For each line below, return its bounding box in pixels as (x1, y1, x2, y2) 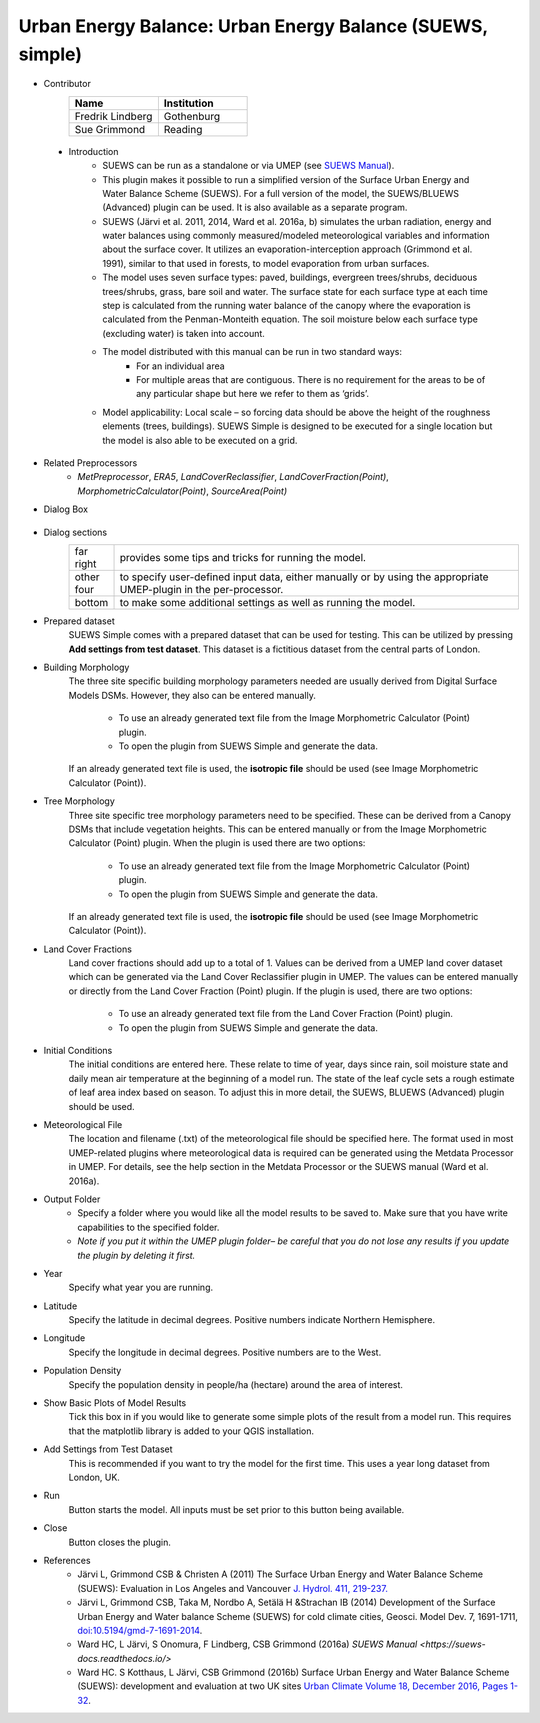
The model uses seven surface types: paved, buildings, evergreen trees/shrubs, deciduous (102, 271, 478, 284)
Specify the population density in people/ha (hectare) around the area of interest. (68, 1378, 404, 1390)
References (43, 1554, 91, 1566)
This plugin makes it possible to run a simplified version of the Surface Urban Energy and (102, 173, 470, 185)
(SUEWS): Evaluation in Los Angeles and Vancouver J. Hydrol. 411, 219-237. (77, 1582, 389, 1594)
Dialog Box (43, 503, 89, 515)
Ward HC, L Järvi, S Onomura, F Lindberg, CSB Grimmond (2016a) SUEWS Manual (77, 1638, 418, 1650)
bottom (74, 595, 109, 609)
